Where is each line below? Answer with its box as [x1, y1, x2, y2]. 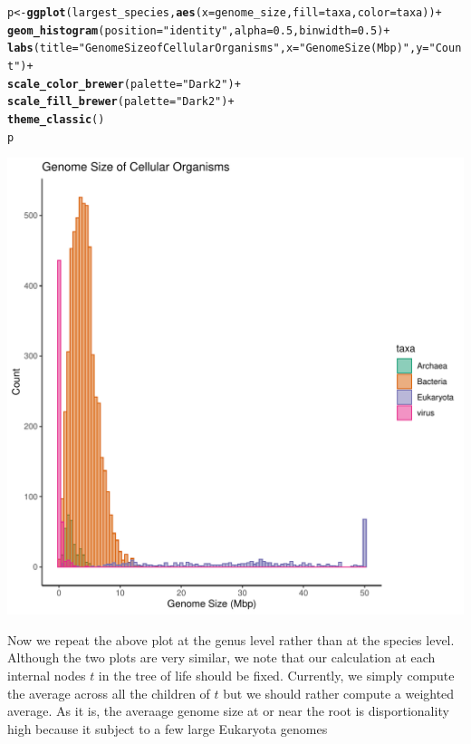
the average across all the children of [7, 683, 210, 702]
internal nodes [7, 666, 86, 685]
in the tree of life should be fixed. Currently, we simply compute [98, 666, 455, 685]
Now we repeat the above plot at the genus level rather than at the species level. [7, 630, 455, 649]
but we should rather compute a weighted [223, 683, 455, 702]
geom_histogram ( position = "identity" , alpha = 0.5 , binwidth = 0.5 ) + [7, 24, 390, 37]
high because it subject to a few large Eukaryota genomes [7, 719, 328, 738]
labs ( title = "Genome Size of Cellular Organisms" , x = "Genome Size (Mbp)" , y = [7, 42, 429, 55]
